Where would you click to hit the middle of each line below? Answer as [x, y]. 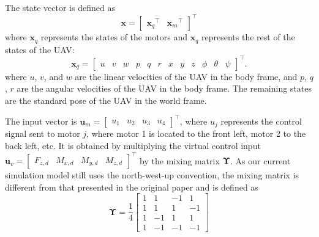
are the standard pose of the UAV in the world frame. [106, 100]
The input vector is [41, 121]
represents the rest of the [248, 37]
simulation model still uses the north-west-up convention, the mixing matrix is [152, 175]
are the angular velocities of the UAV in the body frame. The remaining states [164, 88]
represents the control [261, 121]
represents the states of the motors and [114, 37]
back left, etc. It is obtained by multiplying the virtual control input [133, 145]
